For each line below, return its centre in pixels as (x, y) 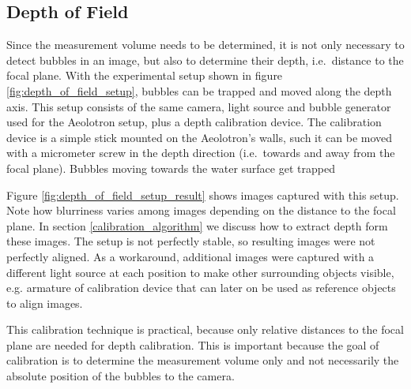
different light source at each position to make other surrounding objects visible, (200, 272)
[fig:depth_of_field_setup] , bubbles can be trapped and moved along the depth (199, 90)
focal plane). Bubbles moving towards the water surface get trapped (171, 168)
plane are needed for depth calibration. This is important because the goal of (193, 344)
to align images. (45, 303)
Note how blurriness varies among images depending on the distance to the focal (201, 210)
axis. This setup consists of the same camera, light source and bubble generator (199, 106)
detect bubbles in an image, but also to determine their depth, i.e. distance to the (205, 60)
